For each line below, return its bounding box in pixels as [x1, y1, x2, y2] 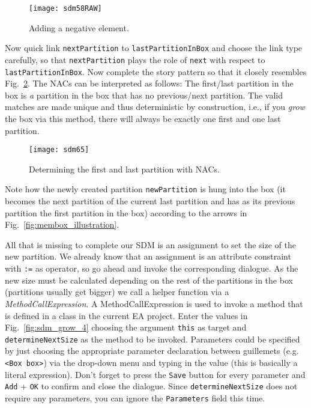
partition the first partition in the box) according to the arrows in [5, 206, 247, 219]
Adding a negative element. [29, 21, 129, 34]
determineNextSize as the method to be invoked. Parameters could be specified [5, 332, 300, 345]
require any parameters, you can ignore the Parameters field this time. [5, 391, 265, 404]
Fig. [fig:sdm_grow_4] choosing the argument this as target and [5, 321, 247, 333]
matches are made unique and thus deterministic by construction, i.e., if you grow [5, 100, 305, 113]
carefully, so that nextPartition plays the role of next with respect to [5, 53, 265, 65]
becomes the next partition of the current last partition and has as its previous [5, 195, 295, 207]
